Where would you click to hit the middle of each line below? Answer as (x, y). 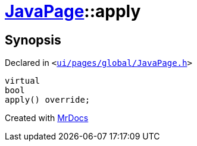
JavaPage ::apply (73, 11)
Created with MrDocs (47, 118)
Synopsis (33, 40)
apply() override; (48, 100)
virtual (23, 81)
